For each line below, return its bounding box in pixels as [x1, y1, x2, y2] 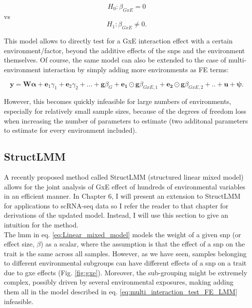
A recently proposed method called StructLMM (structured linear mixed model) [4, 171, 244, 182]
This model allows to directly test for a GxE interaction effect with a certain [4, 36, 233, 46]
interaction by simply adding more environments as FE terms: [43, 64, 229, 74]
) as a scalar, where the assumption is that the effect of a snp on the [40, 239, 245, 249]
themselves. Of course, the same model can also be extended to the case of [4, 55, 226, 65]
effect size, [4, 239, 35, 249]
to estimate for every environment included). [4, 125, 137, 135]
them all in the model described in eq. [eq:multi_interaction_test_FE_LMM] [4, 287, 237, 297]
